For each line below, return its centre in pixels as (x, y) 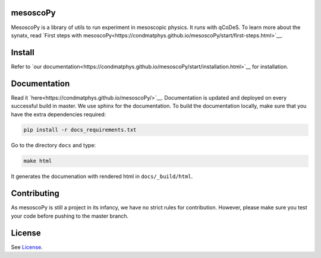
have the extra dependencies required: (59, 114)
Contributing (35, 194)
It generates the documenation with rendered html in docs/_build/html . (102, 176)
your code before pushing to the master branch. (70, 216)
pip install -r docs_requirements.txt (80, 130)
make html (38, 161)
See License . (27, 247)
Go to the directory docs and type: (53, 145)
